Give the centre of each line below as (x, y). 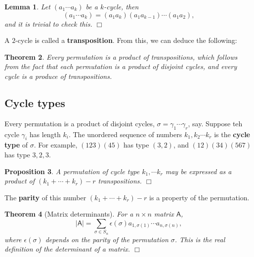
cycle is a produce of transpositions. (58, 76)
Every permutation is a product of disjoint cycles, (80, 123)
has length (45, 134)
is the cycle (232, 134)
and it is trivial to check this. (48, 23)
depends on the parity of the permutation (107, 239)
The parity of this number (45, 197)
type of (16, 145)
